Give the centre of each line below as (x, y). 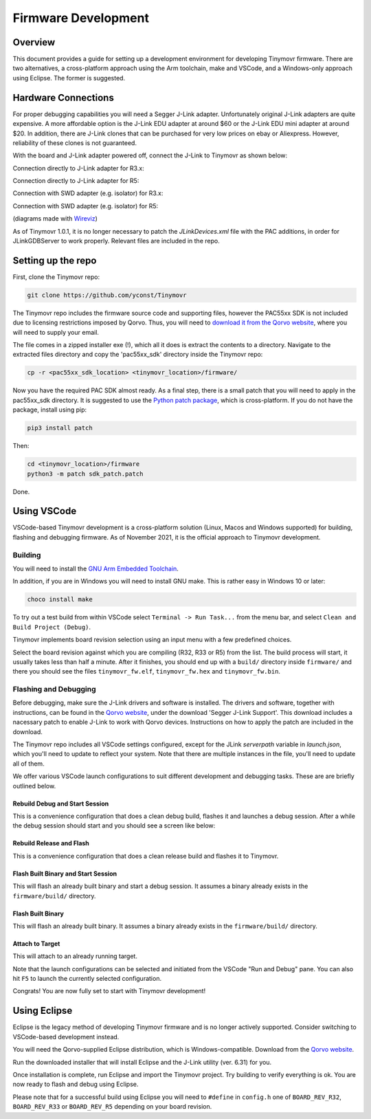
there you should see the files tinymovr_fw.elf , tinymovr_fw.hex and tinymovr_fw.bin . (147, 672)
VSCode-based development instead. (66, 1037)
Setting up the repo (55, 260)
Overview (34, 42)
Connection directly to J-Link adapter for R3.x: (78, 168)
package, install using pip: (50, 410)
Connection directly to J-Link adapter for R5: (76, 181)
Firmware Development (81, 18)
